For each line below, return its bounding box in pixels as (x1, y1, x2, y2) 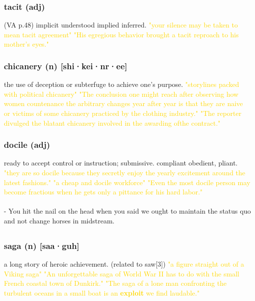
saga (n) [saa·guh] (4, 239, 79, 251)
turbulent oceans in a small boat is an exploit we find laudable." (4, 288, 200, 298)
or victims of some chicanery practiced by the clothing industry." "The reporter (4, 108, 242, 118)
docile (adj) (4, 138, 51, 151)
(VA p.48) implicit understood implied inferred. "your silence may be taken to (4, 20, 238, 30)
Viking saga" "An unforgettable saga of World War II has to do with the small (4, 268, 239, 278)
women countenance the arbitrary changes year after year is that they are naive (4, 98, 243, 109)
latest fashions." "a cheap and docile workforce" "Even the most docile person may (4, 177, 251, 187)
